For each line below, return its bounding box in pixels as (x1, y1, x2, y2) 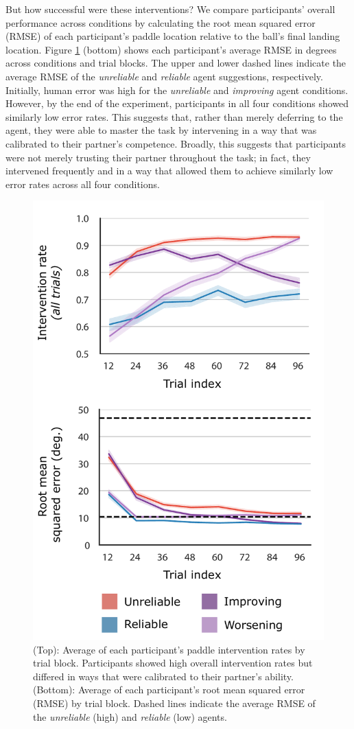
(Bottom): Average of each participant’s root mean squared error (33, 682, 305, 697)
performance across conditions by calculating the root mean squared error (5, 15, 316, 30)
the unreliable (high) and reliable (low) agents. (33, 709, 227, 724)
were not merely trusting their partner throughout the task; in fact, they (5, 150, 311, 164)
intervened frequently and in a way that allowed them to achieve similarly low (5, 163, 333, 178)
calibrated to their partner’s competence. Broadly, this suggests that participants (5, 136, 346, 150)
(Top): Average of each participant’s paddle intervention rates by (33, 642, 305, 656)
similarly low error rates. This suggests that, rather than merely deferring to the (5, 109, 343, 124)
